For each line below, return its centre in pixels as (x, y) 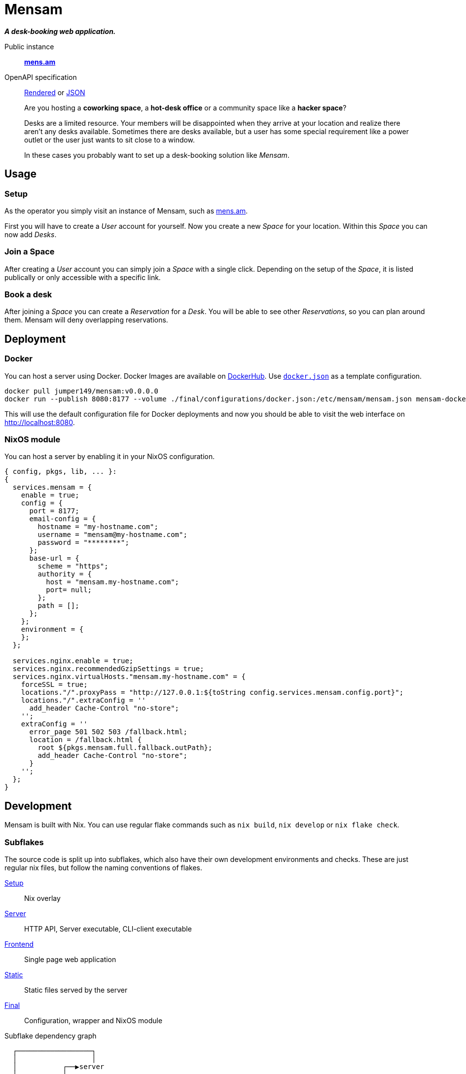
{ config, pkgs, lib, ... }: (61, 472)
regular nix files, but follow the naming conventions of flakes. (103, 868)
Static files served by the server (76, 990)
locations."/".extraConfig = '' (83, 700)
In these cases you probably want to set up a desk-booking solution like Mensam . (157, 155)
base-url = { (54, 558)
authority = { (65, 574)
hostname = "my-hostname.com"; (98, 527)
